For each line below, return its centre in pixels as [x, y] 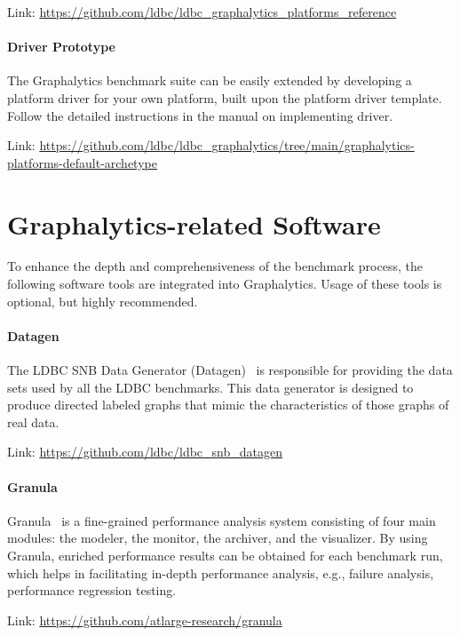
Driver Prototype [61, 47]
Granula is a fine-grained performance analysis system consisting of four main [222, 520]
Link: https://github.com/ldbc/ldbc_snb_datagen [145, 452]
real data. [33, 421]
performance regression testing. [92, 590]
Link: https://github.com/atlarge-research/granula [145, 620]
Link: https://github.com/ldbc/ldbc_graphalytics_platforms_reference [202, 12]
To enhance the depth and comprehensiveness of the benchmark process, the [215, 266]
